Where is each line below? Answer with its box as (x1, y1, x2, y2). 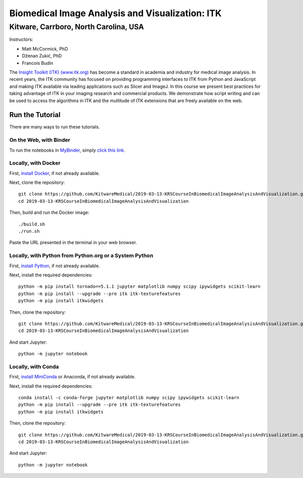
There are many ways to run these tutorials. (9, 124, 100, 130)
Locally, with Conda (9, 363, 59, 370)
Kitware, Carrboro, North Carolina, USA (9, 22, 144, 31)
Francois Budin (22, 60, 54, 66)
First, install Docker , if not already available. (9, 170, 100, 176)
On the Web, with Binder (9, 136, 71, 144)
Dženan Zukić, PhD (22, 53, 62, 59)
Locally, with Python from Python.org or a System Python (9, 252, 154, 259)
